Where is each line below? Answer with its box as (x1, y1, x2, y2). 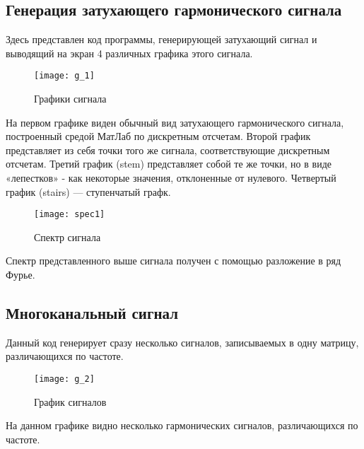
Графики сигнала (34, 91, 107, 106)
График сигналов (34, 394, 107, 409)
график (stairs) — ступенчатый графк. (6, 184, 171, 199)
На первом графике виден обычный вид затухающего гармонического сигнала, (6, 115, 344, 129)
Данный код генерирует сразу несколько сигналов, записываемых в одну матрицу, (6, 334, 359, 349)
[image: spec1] (34, 209, 105, 220)
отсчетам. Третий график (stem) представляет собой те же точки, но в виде (6, 156, 331, 171)
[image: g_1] (34, 71, 95, 81)
